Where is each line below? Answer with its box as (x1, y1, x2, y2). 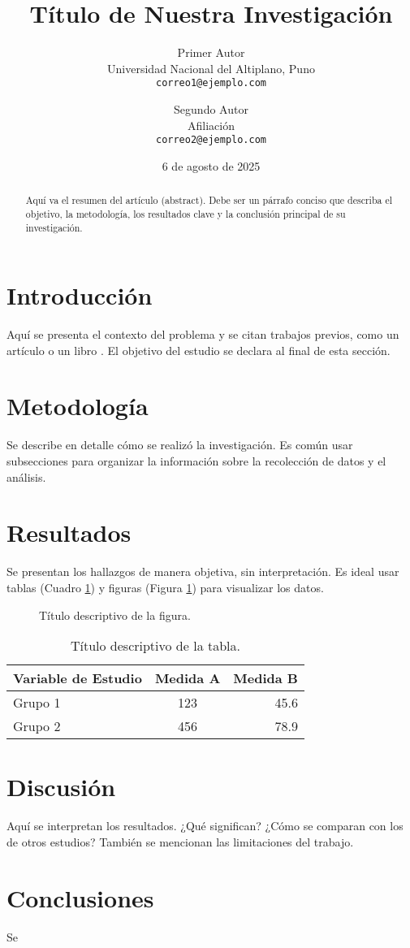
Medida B (233, 669, 298, 688)
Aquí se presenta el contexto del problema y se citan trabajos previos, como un (6, 326, 399, 343)
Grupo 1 (13, 693, 61, 712)
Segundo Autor (174, 100, 248, 117)
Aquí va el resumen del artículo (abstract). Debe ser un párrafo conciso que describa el (25, 193, 393, 207)
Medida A (154, 669, 221, 688)
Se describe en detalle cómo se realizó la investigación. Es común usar (6, 436, 353, 453)
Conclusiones (6, 881, 154, 914)
